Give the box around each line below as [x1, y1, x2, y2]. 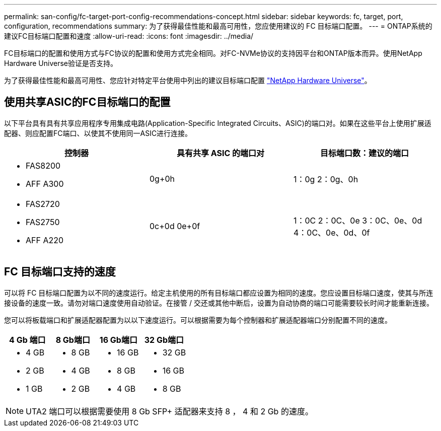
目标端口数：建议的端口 [320, 148, 409, 158]
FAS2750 [26, 217, 60, 227]
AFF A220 [26, 235, 64, 245]
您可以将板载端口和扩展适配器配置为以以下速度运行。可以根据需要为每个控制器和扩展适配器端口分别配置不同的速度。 [4, 315, 392, 324]
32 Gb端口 [144, 334, 184, 345]
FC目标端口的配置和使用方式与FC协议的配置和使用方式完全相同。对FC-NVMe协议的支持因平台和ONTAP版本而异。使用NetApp [4, 49, 422, 57]
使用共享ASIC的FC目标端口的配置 [4, 96, 171, 109]
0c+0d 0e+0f [149, 221, 200, 231]
